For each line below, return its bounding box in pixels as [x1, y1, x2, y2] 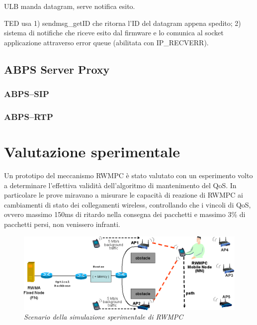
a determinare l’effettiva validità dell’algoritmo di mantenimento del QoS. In [4, 180, 237, 190]
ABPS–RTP [4, 110, 53, 122]
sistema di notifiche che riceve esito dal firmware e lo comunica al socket [4, 27, 224, 38]
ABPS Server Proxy [4, 61, 110, 77]
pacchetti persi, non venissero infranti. [4, 218, 120, 229]
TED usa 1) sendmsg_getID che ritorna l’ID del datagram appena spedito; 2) [4, 17, 241, 28]
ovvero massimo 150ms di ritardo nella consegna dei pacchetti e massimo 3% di [4, 209, 246, 219]
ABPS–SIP [4, 88, 49, 100]
